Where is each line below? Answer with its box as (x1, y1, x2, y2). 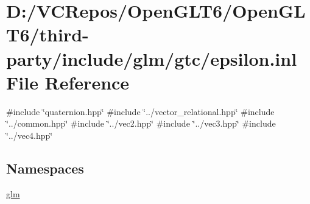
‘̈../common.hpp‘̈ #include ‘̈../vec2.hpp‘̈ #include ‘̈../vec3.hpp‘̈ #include (6, 117, 276, 130)
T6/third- (6, 22, 89, 47)
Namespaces (6, 158, 84, 177)
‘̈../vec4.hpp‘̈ (6, 128, 53, 141)
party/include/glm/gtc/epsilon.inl (6, 46, 297, 71)
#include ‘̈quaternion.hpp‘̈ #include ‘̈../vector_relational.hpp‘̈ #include (6, 105, 275, 118)
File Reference (6, 69, 130, 94)
